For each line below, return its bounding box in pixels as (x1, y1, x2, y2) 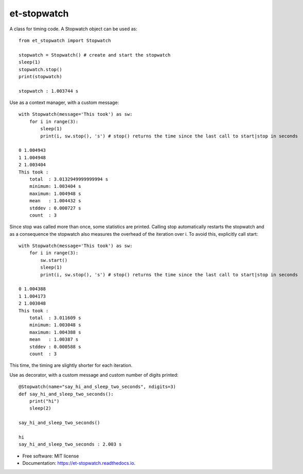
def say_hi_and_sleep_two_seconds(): (19, 391, 114, 397)
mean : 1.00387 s (29, 337, 79, 342)
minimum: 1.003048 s (29, 322, 81, 328)
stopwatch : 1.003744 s (19, 88, 79, 94)
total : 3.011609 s (29, 315, 81, 321)
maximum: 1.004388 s (29, 329, 81, 335)
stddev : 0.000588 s (29, 344, 81, 349)
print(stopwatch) (19, 74, 62, 79)
